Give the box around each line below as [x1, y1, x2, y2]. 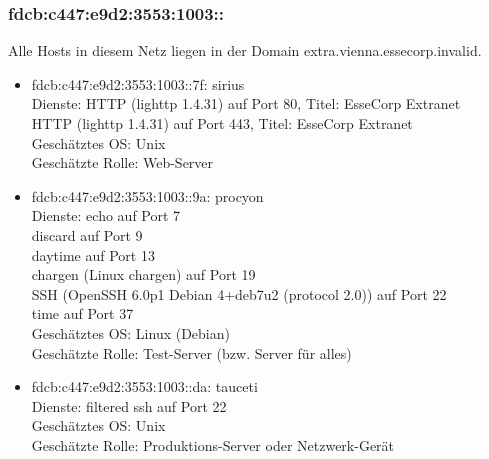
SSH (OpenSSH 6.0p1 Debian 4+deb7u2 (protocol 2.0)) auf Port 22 [31, 283, 447, 304]
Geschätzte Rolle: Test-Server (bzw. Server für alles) [31, 342, 352, 363]
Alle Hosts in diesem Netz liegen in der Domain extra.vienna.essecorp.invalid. [8, 40, 482, 61]
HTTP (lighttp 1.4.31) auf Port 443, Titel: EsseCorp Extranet [31, 113, 413, 133]
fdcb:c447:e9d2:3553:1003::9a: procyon [31, 185, 264, 206]
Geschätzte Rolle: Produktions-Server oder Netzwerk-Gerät [31, 434, 395, 455]
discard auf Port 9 [31, 224, 143, 245]
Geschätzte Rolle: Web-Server [31, 152, 214, 173]
